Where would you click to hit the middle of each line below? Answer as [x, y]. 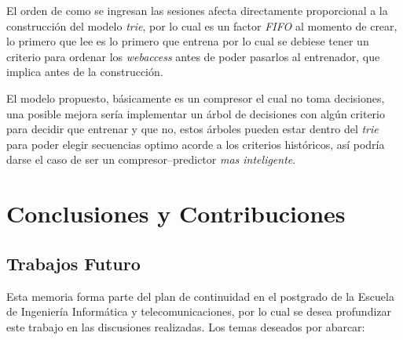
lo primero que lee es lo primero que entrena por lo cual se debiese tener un [188, 41]
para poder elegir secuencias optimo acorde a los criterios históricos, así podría [196, 144]
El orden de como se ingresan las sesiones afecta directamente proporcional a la [197, 10]
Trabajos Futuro [73, 263]
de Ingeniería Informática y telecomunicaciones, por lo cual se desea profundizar [199, 311]
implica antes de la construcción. [85, 72]
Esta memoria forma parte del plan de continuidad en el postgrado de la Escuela [200, 296]
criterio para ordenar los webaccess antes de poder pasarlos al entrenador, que [193, 56]
